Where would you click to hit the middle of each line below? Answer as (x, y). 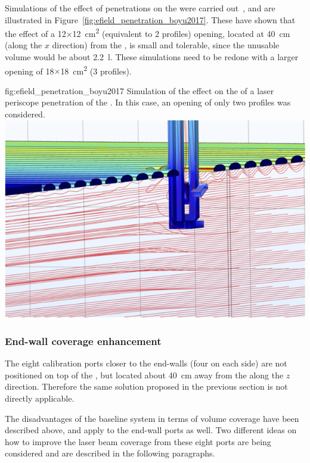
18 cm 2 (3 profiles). (96, 70)
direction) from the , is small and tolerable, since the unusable (166, 45)
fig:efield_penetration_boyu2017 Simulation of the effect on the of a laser (139, 90)
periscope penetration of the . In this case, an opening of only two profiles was (148, 102)
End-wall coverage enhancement (83, 341)
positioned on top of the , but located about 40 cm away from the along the (144, 375)
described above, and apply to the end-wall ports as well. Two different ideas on (151, 430)
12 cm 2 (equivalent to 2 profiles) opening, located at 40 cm (181, 32)
